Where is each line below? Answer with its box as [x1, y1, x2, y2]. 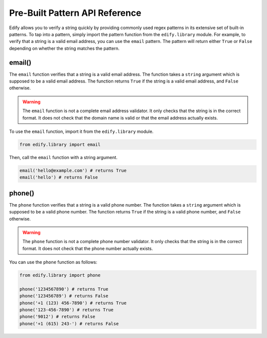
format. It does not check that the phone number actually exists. [22, 245, 153, 252]
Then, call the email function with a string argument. [9, 154, 118, 160]
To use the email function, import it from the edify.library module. [9, 128, 154, 134]
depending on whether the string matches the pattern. [9, 45, 120, 51]
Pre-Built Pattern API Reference [9, 7, 141, 18]
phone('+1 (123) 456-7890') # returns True [19, 300, 127, 306]
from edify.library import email [19, 141, 101, 147]
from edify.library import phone [19, 272, 101, 278]
